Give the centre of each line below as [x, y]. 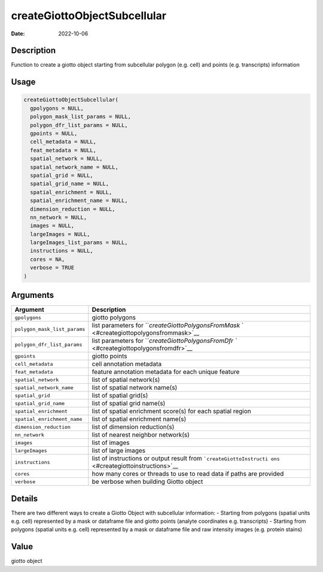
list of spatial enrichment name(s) [139, 419]
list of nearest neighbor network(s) [141, 435]
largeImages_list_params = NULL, [79, 243]
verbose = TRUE [52, 268]
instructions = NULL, [62, 251]
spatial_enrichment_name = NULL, [79, 201]
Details [25, 499]
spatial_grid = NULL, [62, 175]
